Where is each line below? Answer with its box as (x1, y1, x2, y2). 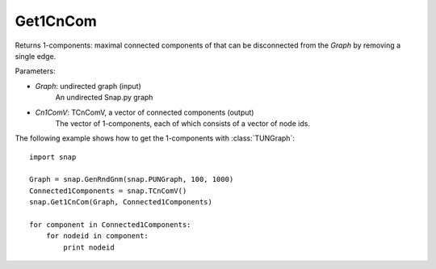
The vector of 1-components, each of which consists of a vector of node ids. (55, 118, 311, 128)
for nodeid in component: (45, 231, 149, 241)
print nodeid (63, 242, 115, 252)
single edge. (15, 51, 57, 61)
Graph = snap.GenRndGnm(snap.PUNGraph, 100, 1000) (29, 174, 234, 184)
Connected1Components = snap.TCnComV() (29, 186, 187, 195)
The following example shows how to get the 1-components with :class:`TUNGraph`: (15, 133, 295, 143)
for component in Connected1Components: (29, 221, 191, 229)
